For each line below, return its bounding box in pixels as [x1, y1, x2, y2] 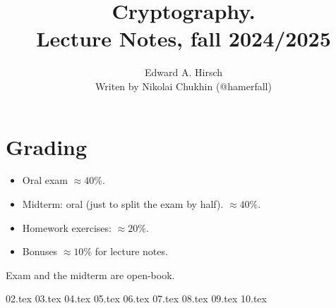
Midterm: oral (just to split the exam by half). [22, 197, 224, 211]
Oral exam [22, 173, 68, 187]
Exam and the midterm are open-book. [6, 267, 175, 282]
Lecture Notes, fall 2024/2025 [36, 24, 331, 53]
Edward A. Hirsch [144, 65, 223, 80]
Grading [6, 132, 88, 161]
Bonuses [22, 244, 58, 259]
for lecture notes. [95, 244, 168, 259]
